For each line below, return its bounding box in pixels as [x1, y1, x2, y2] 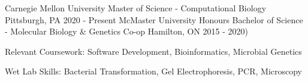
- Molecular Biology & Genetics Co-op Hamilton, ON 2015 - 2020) [5, 25, 249, 38]
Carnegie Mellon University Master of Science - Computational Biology [5, 2, 267, 14]
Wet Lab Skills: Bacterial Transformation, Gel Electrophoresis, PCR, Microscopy [5, 65, 302, 77]
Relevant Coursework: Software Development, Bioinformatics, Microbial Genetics [5, 45, 302, 57]
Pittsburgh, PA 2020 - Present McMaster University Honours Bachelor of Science [5, 13, 303, 26]
